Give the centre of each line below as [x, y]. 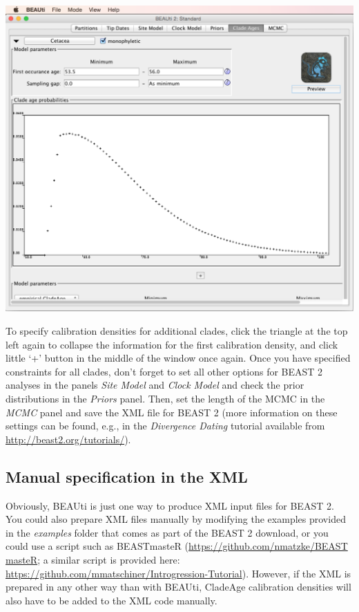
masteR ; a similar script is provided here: [93, 559]
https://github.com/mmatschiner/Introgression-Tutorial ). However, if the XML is [178, 573]
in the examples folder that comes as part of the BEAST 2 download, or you [167, 532]
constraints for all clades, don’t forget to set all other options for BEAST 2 [164, 371]
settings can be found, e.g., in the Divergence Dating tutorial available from [165, 426]
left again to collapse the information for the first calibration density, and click [172, 344]
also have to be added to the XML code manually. [111, 600]
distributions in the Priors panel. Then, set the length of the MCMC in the [165, 399]
